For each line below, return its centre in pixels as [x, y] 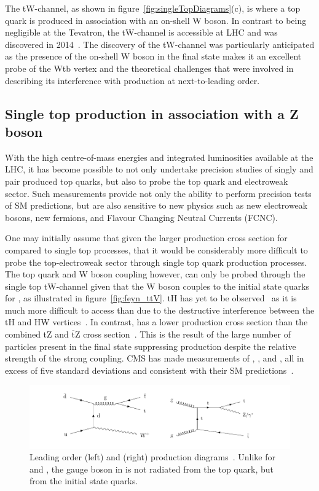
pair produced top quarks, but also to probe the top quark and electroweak [147, 181]
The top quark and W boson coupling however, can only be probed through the [155, 274]
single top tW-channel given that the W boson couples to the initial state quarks [157, 286]
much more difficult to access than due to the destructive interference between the [160, 310]
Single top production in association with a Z [152, 113]
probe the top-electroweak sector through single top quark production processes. [156, 262]
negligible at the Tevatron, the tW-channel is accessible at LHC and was [141, 32]
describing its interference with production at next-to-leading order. [132, 80]
